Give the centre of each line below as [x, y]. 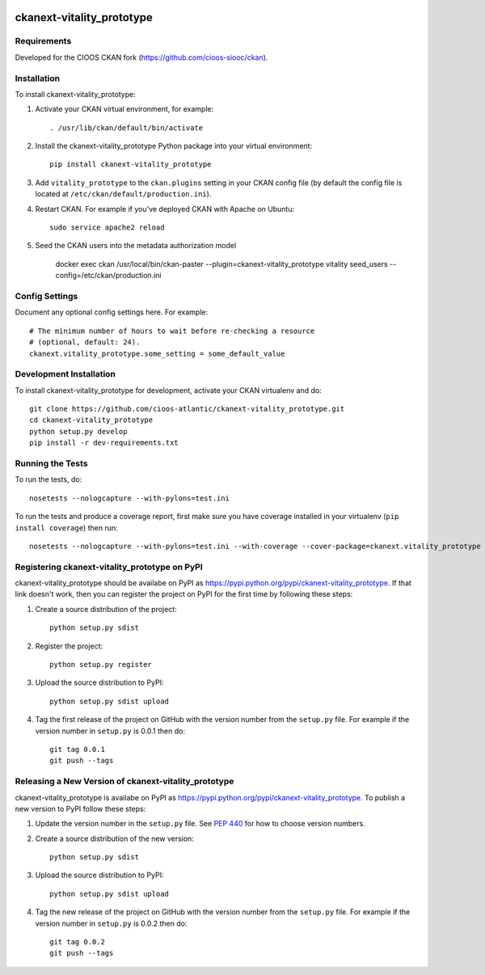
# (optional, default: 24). [85, 342]
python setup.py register [101, 665]
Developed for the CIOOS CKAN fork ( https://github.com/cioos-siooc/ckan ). [141, 57]
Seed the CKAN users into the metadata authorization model [136, 246]
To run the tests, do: [48, 479]
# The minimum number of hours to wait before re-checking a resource [172, 331]
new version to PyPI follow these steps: [80, 808]
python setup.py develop [78, 431]
